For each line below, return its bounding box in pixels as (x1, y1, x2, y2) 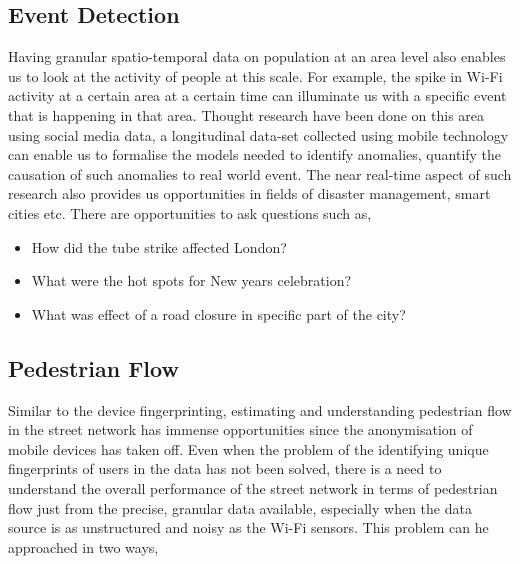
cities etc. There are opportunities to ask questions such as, (8, 202, 372, 223)
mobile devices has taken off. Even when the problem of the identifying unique (8, 438, 489, 459)
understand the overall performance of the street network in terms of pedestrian (8, 477, 498, 498)
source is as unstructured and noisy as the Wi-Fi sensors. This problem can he (8, 517, 489, 538)
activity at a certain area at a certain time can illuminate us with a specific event (8, 85, 507, 106)
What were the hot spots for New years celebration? (31, 270, 352, 291)
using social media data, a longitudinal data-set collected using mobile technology (8, 124, 509, 145)
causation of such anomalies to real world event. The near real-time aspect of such (8, 163, 512, 184)
